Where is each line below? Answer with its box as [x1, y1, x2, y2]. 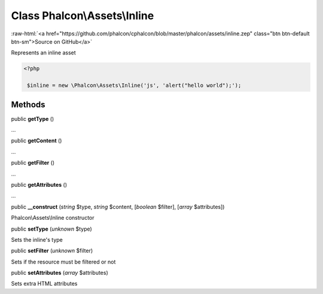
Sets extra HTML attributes [11, 280, 78, 287]
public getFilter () [11, 159, 55, 166]
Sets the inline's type [11, 236, 63, 243]
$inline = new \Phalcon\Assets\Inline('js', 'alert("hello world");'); [27, 82, 242, 89]
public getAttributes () [11, 181, 68, 188]
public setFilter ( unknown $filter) [11, 247, 93, 254]
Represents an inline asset [11, 49, 76, 56]
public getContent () [11, 137, 62, 144]
